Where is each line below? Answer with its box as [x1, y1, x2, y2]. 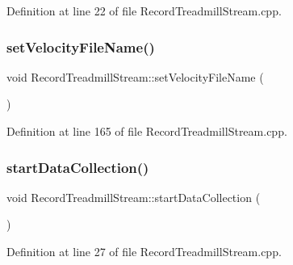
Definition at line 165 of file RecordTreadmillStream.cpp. [6, 123, 287, 139]
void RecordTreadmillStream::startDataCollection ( [6, 188, 261, 205]
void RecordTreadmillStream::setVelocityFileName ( [6, 68, 264, 85]
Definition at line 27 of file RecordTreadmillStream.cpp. [6, 243, 282, 259]
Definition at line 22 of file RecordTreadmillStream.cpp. [6, 2, 282, 19]
